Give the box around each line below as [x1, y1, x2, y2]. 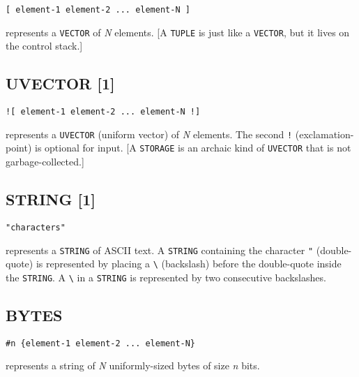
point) [6, 140, 32, 155]
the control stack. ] [6, 38, 83, 53]
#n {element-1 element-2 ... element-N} [6, 338, 196, 348]
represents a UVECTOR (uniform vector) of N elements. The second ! [6, 126, 293, 141]
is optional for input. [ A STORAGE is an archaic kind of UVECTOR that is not [35, 140, 351, 155]
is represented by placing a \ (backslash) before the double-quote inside [36, 256, 342, 271]
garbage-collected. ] [6, 154, 84, 169]
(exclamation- [295, 126, 354, 141]
